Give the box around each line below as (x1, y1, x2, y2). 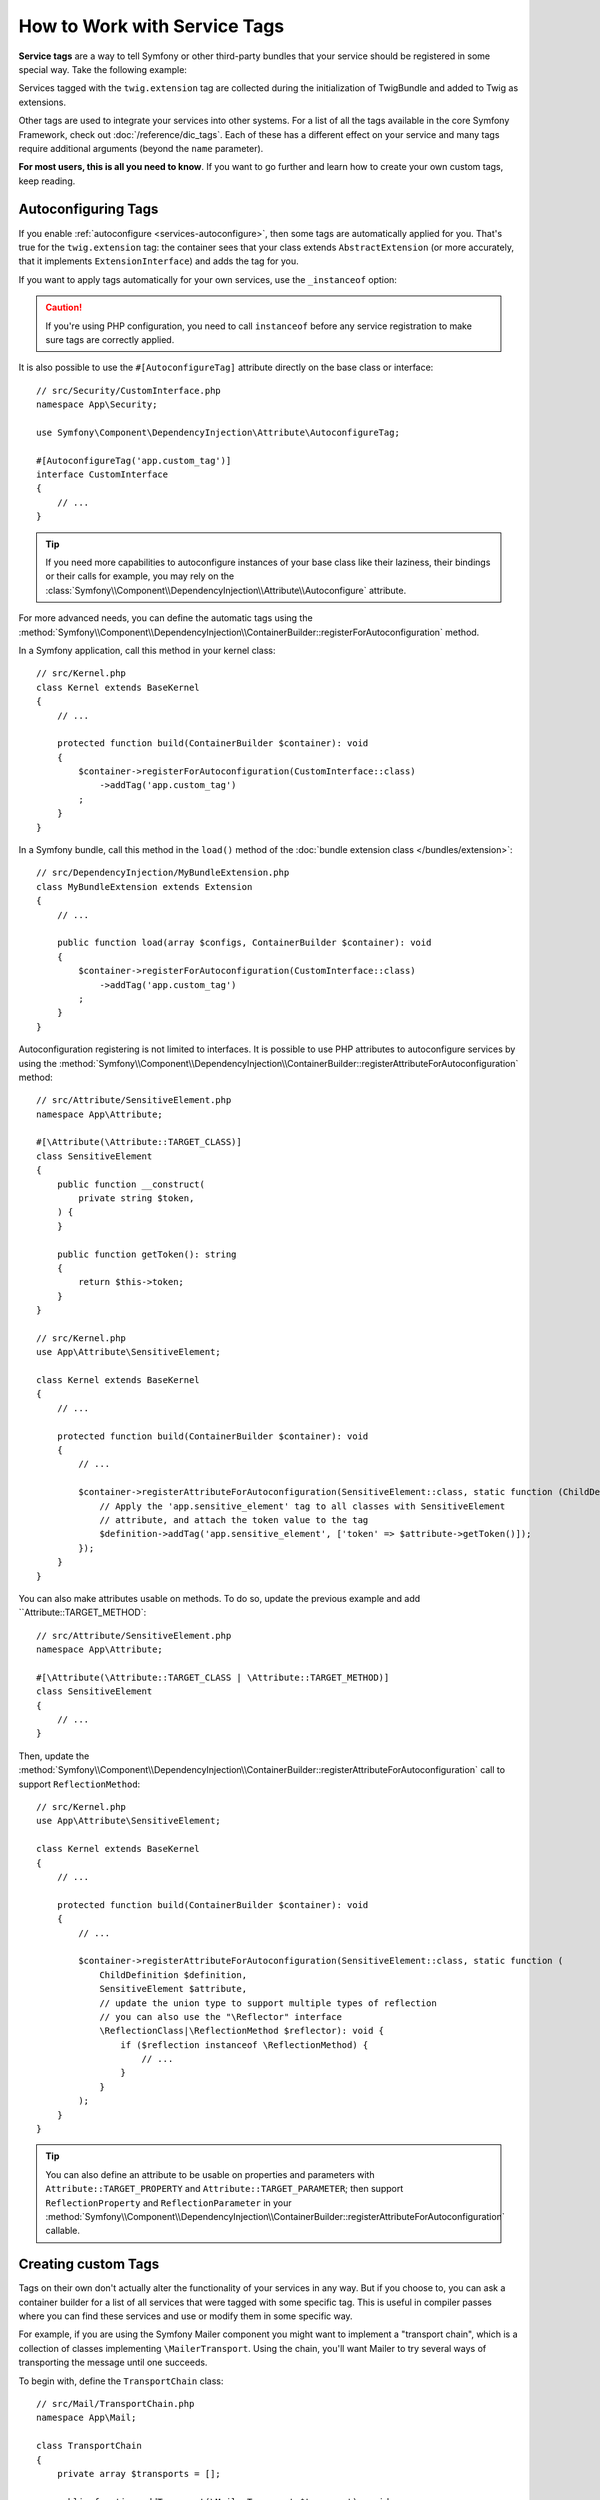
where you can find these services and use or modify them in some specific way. (18, 2310, 354, 2322)
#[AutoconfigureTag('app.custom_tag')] (36, 455, 232, 466)
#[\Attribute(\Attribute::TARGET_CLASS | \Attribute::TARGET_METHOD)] (36, 1671, 390, 1683)
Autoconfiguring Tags (18, 201, 159, 218)
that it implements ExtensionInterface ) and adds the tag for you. (18, 255, 299, 267)
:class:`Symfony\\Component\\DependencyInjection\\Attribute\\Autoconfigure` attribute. (45, 584, 407, 596)
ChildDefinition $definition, (99, 1969, 248, 1980)
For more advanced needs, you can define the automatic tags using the (18, 612, 314, 624)
